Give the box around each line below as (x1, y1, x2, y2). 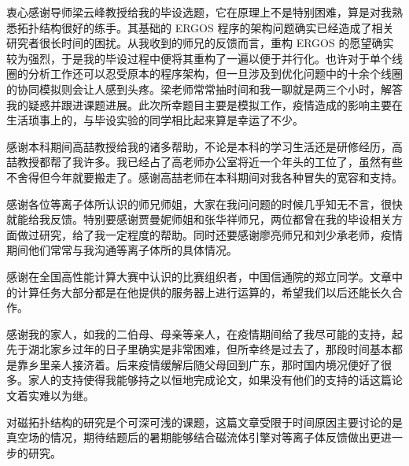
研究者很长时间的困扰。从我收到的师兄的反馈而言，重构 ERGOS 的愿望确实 (6, 35, 394, 51)
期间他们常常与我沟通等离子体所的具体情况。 (6, 242, 238, 258)
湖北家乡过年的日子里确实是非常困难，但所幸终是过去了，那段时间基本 (28, 341, 392, 357)
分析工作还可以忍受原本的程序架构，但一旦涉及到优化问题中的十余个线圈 (28, 65, 403, 82)
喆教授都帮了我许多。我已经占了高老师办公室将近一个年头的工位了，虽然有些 (6, 153, 403, 170)
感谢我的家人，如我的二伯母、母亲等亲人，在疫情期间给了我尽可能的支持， (6, 325, 392, 342)
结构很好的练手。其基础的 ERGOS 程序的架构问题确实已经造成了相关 (39, 19, 394, 35)
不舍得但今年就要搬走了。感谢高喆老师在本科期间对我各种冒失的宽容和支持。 (6, 168, 403, 185)
